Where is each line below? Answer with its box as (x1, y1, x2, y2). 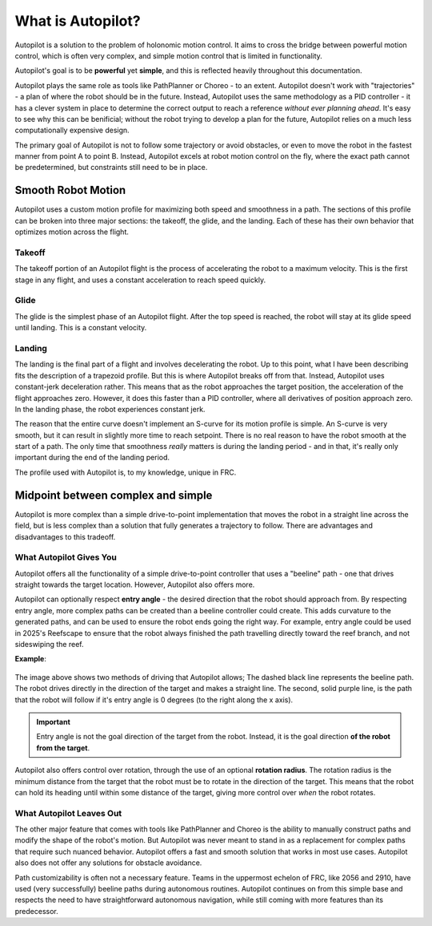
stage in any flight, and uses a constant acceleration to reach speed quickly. (14, 275, 266, 285)
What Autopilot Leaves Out (14, 807, 122, 819)
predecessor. (14, 906, 59, 916)
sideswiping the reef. (14, 640, 84, 649)
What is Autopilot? (14, 12, 141, 30)
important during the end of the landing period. (14, 453, 170, 463)
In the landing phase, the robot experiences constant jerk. (14, 404, 206, 414)
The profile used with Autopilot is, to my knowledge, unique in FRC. (14, 467, 237, 477)
